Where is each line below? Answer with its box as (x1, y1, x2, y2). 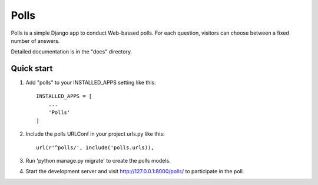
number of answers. (11, 37, 60, 44)
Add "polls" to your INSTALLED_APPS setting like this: (25, 79, 156, 86)
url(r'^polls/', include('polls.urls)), (36, 144, 154, 151)
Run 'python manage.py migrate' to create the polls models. (25, 157, 171, 164)
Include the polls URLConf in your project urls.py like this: (25, 130, 165, 137)
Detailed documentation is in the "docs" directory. (11, 48, 132, 55)
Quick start (11, 63, 53, 73)
